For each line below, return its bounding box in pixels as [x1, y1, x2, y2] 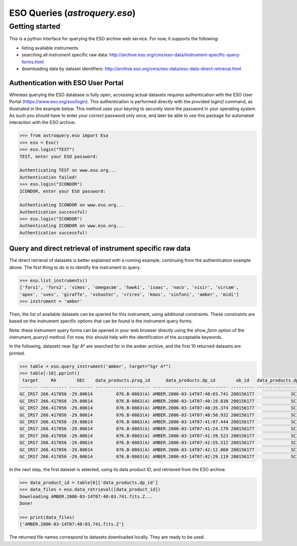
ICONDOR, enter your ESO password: [19, 188, 106, 194]
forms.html [21, 59, 44, 64]
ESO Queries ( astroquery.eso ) [9, 7, 136, 18]
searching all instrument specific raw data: [21, 52, 108, 58]
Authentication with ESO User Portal [9, 78, 124, 87]
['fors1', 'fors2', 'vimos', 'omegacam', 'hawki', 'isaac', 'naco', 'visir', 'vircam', [19, 285, 239, 290]
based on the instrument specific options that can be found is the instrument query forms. [9, 318, 193, 324]
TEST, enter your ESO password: [19, 154, 99, 159]
